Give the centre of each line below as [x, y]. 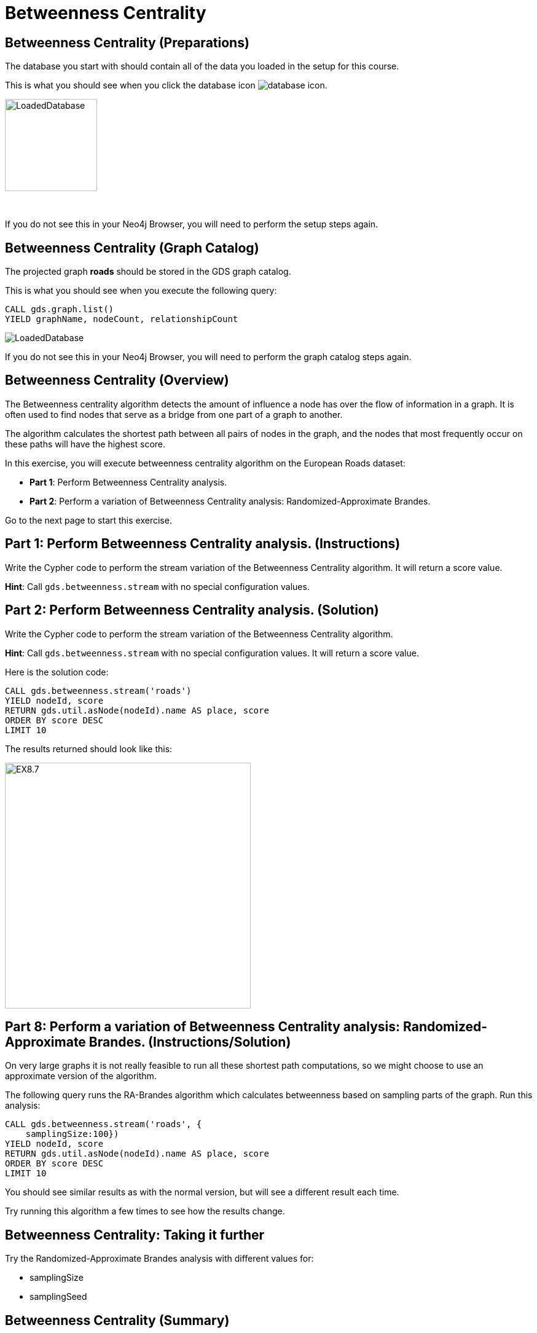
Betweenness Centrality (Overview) [117, 380]
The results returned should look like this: [89, 749]
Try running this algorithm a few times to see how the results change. [145, 1211]
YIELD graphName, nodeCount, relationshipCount [122, 319]
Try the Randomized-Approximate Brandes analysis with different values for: [159, 1259]
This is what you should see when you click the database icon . [166, 85]
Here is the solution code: [57, 672]
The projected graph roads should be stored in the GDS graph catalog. [148, 272]
